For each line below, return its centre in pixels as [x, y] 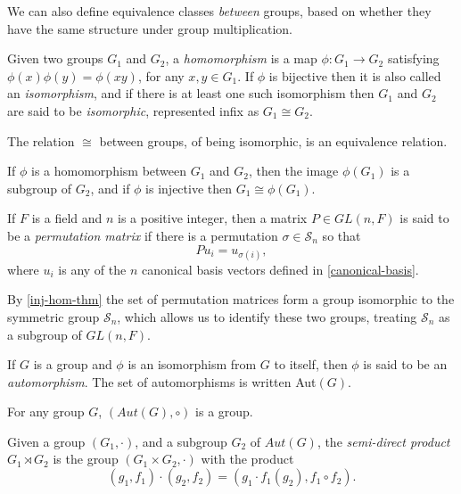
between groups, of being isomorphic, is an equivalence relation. [273, 140]
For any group [46, 412]
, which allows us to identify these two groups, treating [267, 316]
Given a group [46, 441]
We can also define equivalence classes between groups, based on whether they [219, 11]
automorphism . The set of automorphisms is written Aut [162, 381]
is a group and [73, 364]
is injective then [189, 188]
